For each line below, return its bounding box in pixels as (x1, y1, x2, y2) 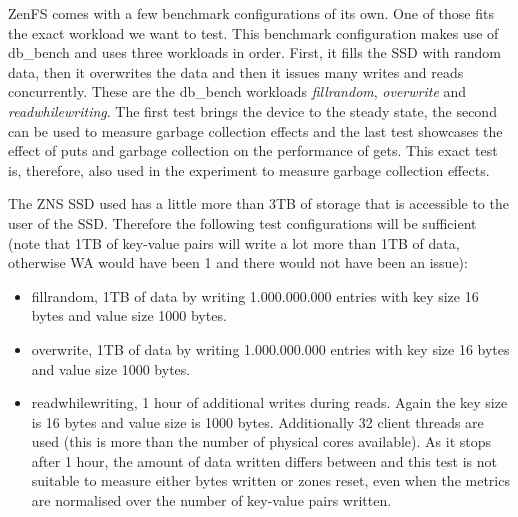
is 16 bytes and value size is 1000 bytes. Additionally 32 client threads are (31, 411, 484, 432)
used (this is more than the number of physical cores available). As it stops (31, 431, 491, 452)
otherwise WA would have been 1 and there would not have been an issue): (8, 252, 468, 273)
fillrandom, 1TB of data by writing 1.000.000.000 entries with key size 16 (31, 285, 479, 306)
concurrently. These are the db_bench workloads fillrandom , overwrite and (8, 81, 467, 102)
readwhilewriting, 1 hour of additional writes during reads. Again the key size (31, 392, 508, 413)
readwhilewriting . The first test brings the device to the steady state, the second (8, 100, 497, 121)
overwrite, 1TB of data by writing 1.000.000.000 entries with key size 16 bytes (31, 338, 510, 359)
